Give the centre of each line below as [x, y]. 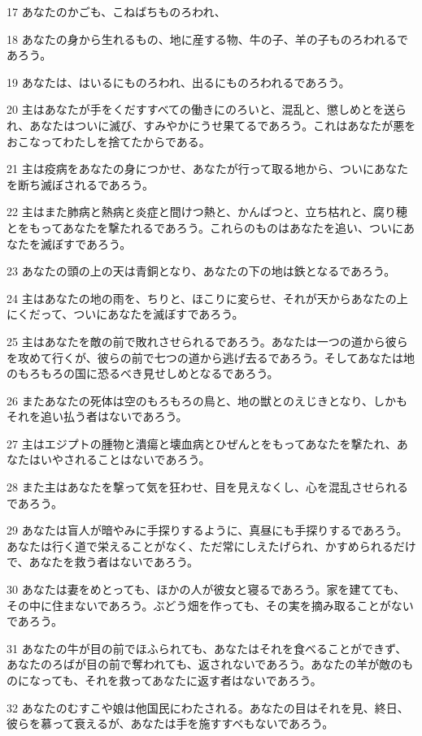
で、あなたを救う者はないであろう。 [103, 562]
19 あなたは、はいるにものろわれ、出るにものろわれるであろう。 [178, 82]
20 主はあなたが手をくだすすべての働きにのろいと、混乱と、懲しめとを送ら [207, 109]
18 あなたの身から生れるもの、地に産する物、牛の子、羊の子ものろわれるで [207, 39]
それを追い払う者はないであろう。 [97, 416]
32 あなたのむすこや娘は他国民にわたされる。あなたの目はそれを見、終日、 [208, 707]
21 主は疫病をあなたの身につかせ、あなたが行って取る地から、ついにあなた [207, 169]
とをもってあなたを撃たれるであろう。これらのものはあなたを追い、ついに [205, 227]
